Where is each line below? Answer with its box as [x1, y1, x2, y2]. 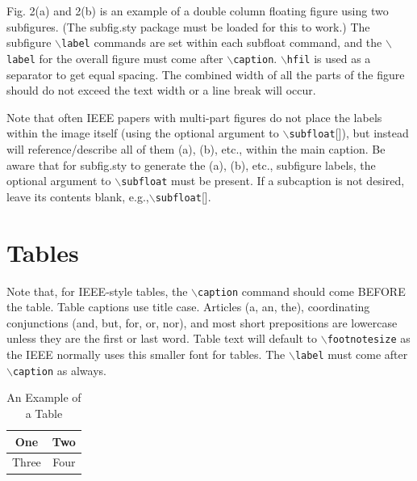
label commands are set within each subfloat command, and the [60, 34, 382, 51]
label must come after [294, 346, 408, 363]
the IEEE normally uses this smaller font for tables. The [6, 346, 286, 363]
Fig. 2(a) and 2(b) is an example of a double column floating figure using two [6, 2, 389, 19]
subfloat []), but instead [289, 124, 409, 141]
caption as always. [12, 361, 106, 378]
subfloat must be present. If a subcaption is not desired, [121, 172, 405, 189]
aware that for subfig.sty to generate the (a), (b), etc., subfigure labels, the [6, 156, 376, 173]
